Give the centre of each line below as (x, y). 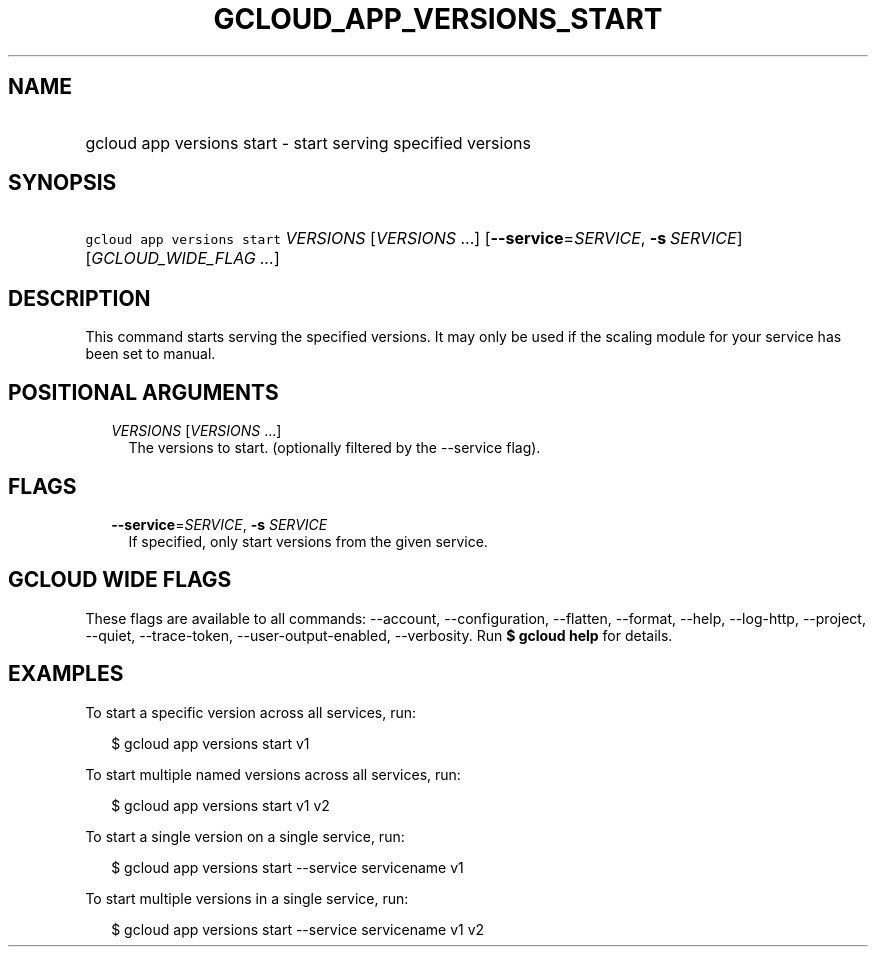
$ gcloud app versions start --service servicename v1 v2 (298, 929)
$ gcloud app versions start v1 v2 (220, 805)
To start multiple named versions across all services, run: (273, 774)
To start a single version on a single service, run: (245, 836)
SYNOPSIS (62, 183)
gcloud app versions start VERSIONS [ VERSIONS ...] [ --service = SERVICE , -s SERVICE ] (414, 238)
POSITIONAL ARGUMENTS (143, 392)
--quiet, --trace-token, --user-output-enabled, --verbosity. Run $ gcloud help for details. (379, 635)
